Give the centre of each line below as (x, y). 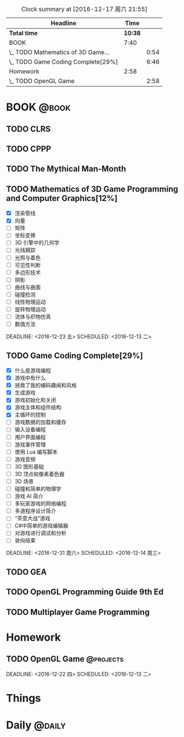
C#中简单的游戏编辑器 (41, 526)
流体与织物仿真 (33, 317)
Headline (63, 23)
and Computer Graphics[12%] (62, 198)
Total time (24, 33)
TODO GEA (26, 572)
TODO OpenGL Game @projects (65, 659)
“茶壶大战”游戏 (33, 518)
